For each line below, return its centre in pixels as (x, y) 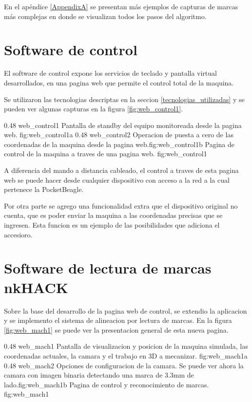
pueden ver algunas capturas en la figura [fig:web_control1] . (94, 109)
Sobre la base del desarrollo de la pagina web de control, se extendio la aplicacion (126, 310)
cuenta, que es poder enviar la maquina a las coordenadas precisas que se (113, 215)
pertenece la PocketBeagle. (44, 189)
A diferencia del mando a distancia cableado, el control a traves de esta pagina (121, 170)
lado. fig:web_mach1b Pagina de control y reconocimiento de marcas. (107, 384)
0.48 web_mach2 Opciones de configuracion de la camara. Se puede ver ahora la (124, 365)
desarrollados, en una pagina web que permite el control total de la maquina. (119, 82)
